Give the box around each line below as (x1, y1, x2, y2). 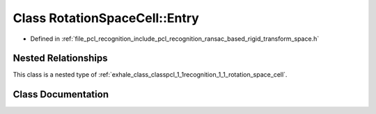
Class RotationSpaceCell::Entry (13, 10, 200, 26)
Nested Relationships (13, 53, 108, 64)
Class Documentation (13, 88, 109, 100)
